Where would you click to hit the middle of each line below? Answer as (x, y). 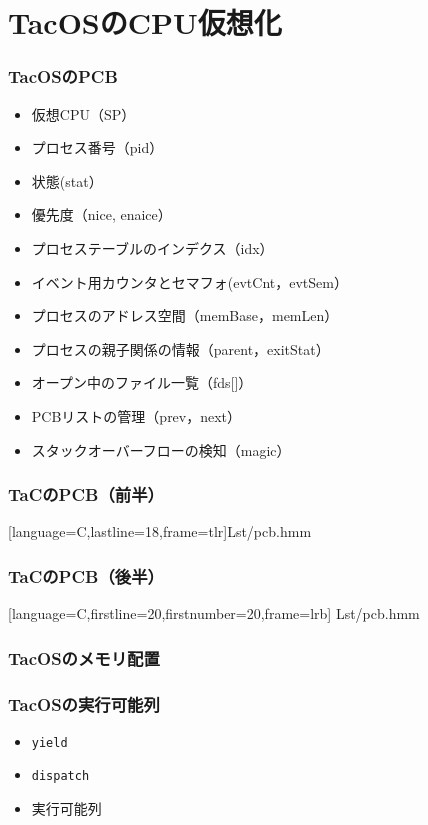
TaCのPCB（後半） (86, 575)
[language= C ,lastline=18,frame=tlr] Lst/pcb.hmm (160, 531)
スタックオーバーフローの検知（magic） (161, 449)
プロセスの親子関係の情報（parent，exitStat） (180, 348)
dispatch (60, 776)
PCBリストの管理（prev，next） (136, 415)
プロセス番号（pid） (97, 147)
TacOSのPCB (63, 76)
